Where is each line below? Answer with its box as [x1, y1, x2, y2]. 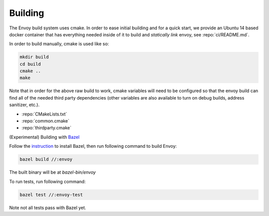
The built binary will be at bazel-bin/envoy [9, 169, 96, 175]
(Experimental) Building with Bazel [9, 134, 80, 140]
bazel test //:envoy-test [19, 192, 83, 198]
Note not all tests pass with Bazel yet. [9, 205, 87, 211]
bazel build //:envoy [19, 157, 73, 162]
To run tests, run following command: [9, 178, 86, 184]
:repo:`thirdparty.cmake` [21, 125, 72, 131]
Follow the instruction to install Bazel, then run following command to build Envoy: [9, 143, 177, 149]
